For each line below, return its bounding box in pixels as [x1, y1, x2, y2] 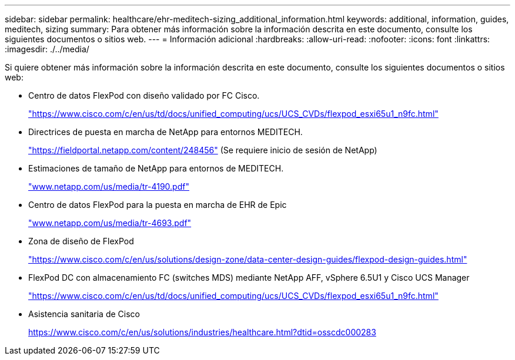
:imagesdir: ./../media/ [5, 44, 89, 54]
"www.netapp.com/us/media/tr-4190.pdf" [28, 181, 189, 191]
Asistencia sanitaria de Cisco [28, 309, 140, 319]
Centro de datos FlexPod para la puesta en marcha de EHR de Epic [28, 200, 287, 210]
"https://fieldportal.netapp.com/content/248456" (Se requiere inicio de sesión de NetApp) [28, 145, 377, 155]
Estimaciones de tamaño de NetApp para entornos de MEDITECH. [28, 163, 284, 173]
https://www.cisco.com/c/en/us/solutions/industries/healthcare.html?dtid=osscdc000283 [28, 327, 376, 337]
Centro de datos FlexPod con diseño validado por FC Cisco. [28, 90, 260, 100]
